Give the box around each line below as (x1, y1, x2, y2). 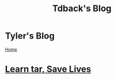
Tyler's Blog (5, 30, 55, 41)
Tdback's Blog (52, 3, 112, 14)
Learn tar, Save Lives (5, 64, 91, 75)
